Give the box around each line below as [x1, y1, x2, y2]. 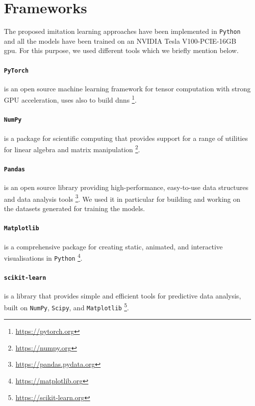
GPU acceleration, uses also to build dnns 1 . [4, 93, 137, 105]
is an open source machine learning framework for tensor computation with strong [4, 83, 251, 93]
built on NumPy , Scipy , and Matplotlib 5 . [4, 300, 129, 312]
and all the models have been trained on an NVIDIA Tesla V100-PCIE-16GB [4, 35, 236, 46]
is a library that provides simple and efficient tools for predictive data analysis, [4, 291, 241, 301]
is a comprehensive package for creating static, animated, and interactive [4, 241, 223, 251]
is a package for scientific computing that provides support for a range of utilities [4, 133, 248, 143]
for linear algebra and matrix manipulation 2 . [4, 143, 140, 154]
